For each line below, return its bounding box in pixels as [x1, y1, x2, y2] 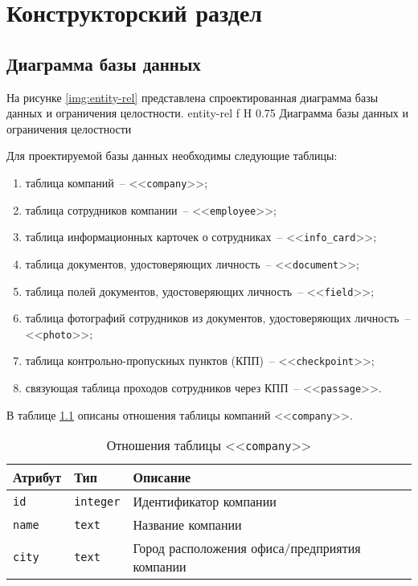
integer [74, 494, 121, 508]
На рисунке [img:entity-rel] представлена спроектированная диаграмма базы [6, 88, 379, 105]
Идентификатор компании [133, 492, 277, 511]
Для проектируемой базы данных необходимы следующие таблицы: [6, 147, 338, 164]
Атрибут [13, 468, 62, 487]
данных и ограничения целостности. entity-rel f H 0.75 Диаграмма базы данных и [6, 104, 408, 121]
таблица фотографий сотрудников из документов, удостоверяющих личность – [25, 309, 411, 326]
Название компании [133, 515, 242, 535]
